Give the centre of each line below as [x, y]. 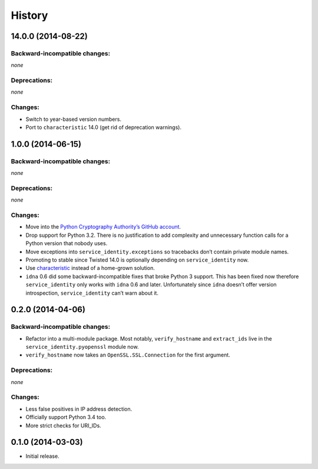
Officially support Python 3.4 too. [66, 417]
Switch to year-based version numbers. [74, 119]
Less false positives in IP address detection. [79, 409]
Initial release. [42, 456]
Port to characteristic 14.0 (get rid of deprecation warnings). [104, 127]
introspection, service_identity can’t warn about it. [92, 293]
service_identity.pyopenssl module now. [82, 347]
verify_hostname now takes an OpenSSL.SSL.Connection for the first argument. [128, 355]
